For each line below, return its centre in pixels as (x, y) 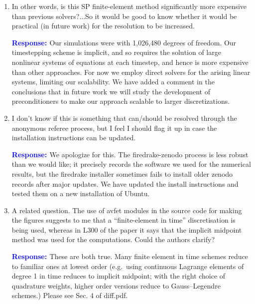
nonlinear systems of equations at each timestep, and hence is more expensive (130, 62)
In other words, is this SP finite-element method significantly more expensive (129, 6)
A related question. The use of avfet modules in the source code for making (127, 210)
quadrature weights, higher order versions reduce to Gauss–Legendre (116, 285)
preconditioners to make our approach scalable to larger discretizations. (121, 101)
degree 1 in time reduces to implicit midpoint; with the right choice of (119, 276)
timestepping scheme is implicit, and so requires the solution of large (116, 52)
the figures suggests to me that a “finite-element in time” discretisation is (124, 220)
